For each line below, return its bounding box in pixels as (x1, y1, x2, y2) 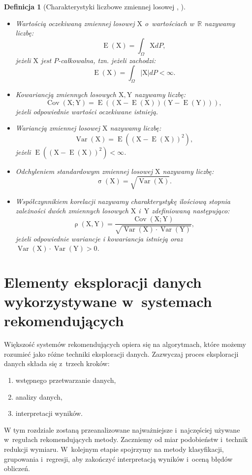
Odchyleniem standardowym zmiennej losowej (15, 166, 153, 176)
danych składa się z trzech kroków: (4, 358, 110, 369)
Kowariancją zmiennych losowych (15, 89, 116, 99)
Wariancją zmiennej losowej (15, 123, 100, 133)
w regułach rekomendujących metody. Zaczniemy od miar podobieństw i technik (4, 434, 248, 444)
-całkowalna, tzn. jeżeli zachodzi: (58, 55, 156, 65)
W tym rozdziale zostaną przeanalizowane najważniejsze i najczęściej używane (4, 424, 240, 435)
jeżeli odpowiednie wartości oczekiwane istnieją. (15, 106, 158, 116)
